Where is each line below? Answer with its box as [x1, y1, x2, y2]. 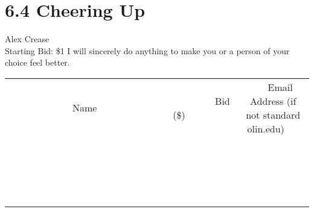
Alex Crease [5, 33, 50, 45]
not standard [246, 107, 301, 122]
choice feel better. [5, 56, 70, 69]
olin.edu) [247, 121, 284, 136]
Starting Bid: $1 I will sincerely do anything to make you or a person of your [5, 44, 290, 57]
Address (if [250, 93, 296, 108]
